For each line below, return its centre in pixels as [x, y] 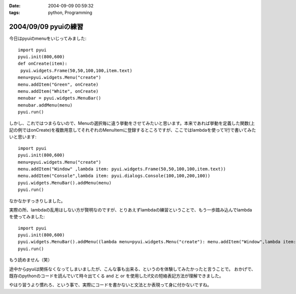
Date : [15, 6]
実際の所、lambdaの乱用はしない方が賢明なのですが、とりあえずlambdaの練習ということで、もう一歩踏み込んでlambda [131, 210]
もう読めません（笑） [31, 260]
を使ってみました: [27, 217]
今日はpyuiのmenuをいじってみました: [48, 38]
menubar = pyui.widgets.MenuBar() [59, 98]
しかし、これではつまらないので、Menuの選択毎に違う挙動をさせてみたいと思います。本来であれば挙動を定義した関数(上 [132, 123]
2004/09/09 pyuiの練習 [46, 27]
